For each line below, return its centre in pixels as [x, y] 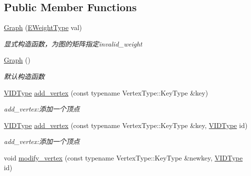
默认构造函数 [24, 76]
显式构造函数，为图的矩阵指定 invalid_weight [73, 43]
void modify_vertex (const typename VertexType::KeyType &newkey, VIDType [123, 157]
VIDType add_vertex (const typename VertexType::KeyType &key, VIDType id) [126, 125]
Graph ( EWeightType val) [43, 27]
